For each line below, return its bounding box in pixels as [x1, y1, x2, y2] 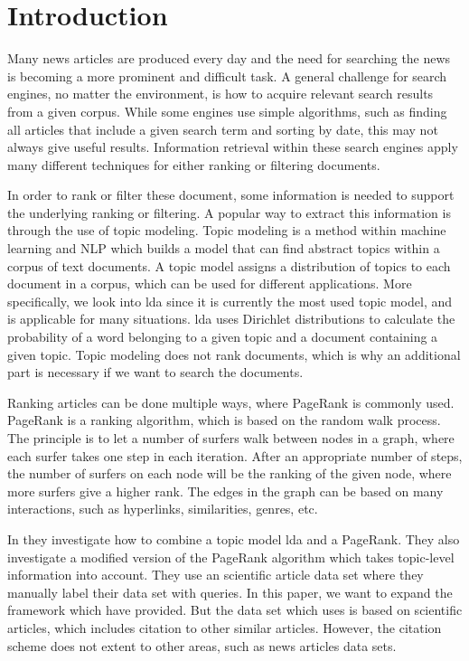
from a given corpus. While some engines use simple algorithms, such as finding [7, 101, 447, 120]
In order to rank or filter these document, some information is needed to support [7, 185, 455, 204]
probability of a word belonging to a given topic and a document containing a [7, 327, 438, 346]
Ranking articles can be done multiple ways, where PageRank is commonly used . [7, 392, 455, 411]
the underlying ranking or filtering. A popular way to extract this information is [7, 203, 451, 222]
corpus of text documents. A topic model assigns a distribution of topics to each [7, 256, 451, 275]
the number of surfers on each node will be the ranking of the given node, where [7, 464, 452, 483]
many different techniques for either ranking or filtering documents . [7, 155, 380, 174]
